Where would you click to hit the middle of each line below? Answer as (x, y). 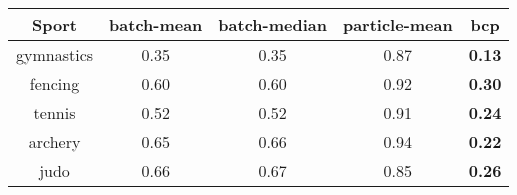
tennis (54, 112)
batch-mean (156, 24)
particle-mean (397, 24)
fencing (54, 83)
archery (54, 141)
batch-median (272, 24)
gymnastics (55, 54)
